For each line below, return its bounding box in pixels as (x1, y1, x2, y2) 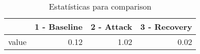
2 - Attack (91, 21, 132, 32)
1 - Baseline (35, 21, 83, 32)
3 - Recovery (140, 21, 192, 32)
